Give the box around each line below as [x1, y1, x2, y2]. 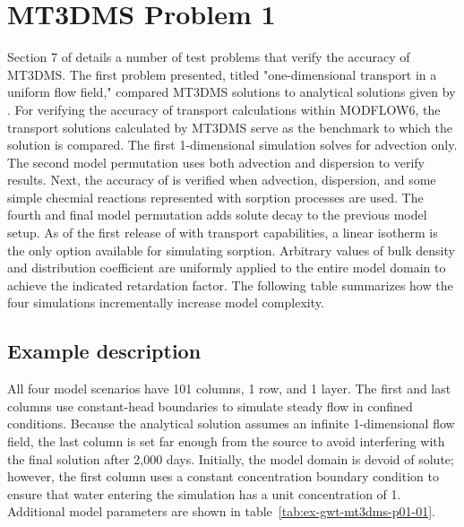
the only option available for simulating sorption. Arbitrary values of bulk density [7, 240, 455, 259]
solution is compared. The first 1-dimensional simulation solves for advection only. [7, 135, 458, 154]
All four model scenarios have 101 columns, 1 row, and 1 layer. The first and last [7, 379, 451, 398]
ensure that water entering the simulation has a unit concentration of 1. [7, 484, 401, 503]
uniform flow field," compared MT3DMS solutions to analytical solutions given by [7, 82, 456, 101]
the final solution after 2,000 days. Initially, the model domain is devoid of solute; [7, 449, 454, 468]
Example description [7, 337, 202, 365]
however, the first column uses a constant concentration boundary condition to [7, 467, 439, 486]
